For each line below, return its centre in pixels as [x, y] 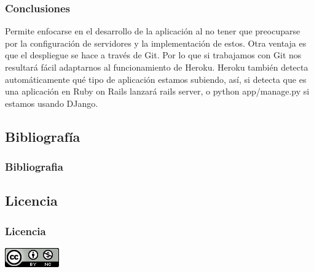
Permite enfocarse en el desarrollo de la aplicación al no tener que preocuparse [153, 31]
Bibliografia [34, 167]
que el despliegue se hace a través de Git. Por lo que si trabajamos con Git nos [153, 55]
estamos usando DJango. [52, 103]
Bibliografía [43, 136]
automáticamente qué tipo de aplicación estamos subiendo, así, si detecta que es [156, 79]
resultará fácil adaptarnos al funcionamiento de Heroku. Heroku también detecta [157, 67]
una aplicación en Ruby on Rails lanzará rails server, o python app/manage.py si [157, 91]
